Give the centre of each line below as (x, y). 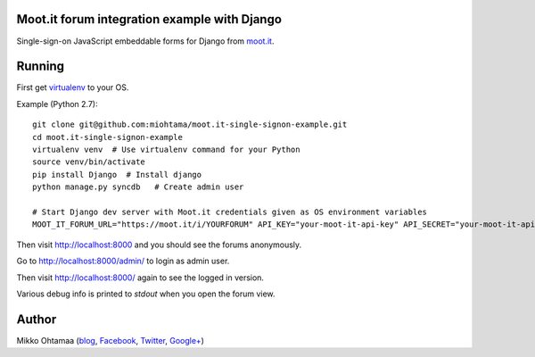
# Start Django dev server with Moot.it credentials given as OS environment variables (230, 212)
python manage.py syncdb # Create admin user (138, 187)
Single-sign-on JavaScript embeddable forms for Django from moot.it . (145, 41)
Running (41, 66)
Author (37, 319)
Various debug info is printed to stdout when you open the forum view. (146, 294)
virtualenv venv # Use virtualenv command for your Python (166, 149)
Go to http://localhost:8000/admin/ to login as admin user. (123, 261)
